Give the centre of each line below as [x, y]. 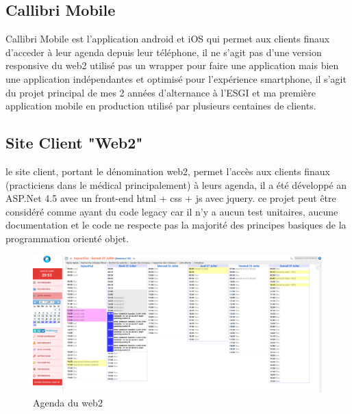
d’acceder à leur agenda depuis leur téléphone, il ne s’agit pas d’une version [164, 52]
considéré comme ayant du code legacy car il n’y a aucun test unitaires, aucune [172, 211]
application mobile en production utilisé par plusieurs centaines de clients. [161, 106]
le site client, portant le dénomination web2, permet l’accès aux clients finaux [168, 171]
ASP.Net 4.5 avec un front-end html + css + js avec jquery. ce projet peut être [171, 198]
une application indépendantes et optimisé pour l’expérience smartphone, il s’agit [176, 78]
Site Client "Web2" [74, 143]
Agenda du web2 [68, 402]
